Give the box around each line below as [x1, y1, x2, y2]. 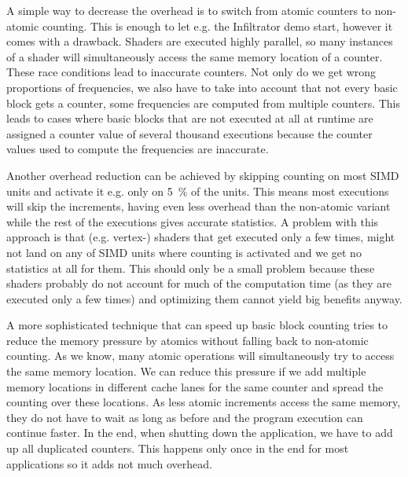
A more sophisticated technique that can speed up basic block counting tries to [6, 317, 388, 333]
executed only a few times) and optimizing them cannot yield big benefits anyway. [6, 290, 402, 306]
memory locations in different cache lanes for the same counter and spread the [6, 378, 384, 394]
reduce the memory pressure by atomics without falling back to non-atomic [6, 332, 369, 348]
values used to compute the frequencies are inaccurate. [6, 141, 269, 157]
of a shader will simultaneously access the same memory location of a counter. [6, 48, 383, 64]
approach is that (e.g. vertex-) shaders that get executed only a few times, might [6, 229, 395, 245]
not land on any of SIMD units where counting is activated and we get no [6, 244, 362, 260]
